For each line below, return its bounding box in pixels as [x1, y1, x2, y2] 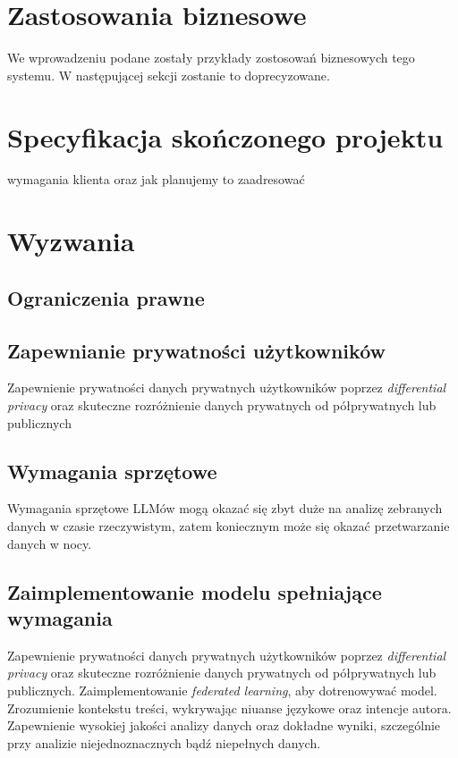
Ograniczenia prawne [7, 283, 205, 311]
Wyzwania [7, 223, 135, 259]
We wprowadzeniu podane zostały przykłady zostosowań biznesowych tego [7, 48, 415, 67]
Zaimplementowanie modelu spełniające [7, 577, 382, 605]
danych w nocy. [7, 534, 92, 552]
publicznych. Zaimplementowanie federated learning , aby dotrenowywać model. [7, 680, 437, 699]
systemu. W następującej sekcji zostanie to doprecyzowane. [7, 65, 330, 84]
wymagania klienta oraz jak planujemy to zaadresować [7, 170, 305, 189]
